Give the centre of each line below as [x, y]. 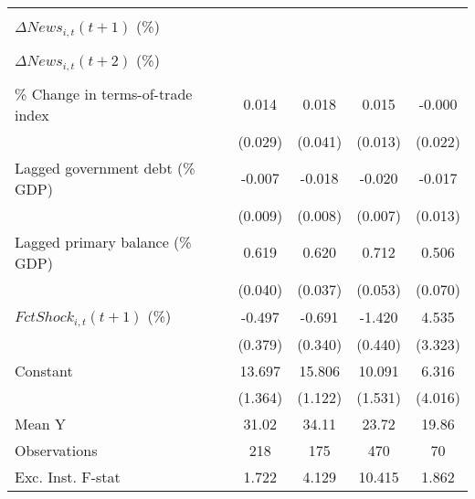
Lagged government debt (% [105, 167]
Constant [44, 370]
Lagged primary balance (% [103, 241]
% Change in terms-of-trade [104, 93]
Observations [56, 450]
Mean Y [41, 423]
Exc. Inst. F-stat [68, 476]
